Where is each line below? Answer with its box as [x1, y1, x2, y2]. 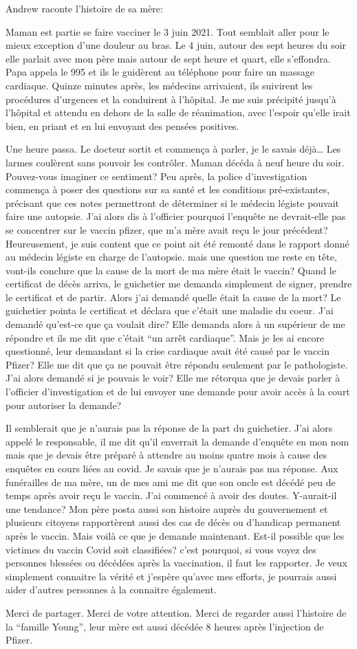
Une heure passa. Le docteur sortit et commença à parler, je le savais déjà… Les [6, 142, 341, 156]
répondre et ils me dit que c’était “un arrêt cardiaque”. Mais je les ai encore [6, 330, 325, 344]
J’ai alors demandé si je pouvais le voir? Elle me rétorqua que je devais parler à [6, 371, 340, 385]
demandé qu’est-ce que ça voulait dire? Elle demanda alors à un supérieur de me [6, 317, 345, 331]
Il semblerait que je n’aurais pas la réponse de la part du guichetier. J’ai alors [6, 421, 333, 435]
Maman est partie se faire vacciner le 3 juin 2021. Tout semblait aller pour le [6, 24, 329, 38]
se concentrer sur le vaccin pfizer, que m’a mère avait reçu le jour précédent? [6, 222, 328, 236]
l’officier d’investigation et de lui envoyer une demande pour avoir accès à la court [6, 384, 350, 399]
